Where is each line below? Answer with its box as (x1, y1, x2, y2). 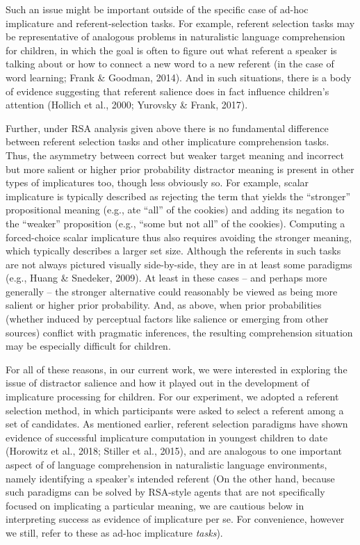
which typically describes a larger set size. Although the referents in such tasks (6, 243, 341, 258)
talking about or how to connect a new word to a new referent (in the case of (6, 56, 334, 71)
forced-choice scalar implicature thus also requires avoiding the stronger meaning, (6, 229, 352, 244)
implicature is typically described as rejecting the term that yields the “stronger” (6, 188, 351, 203)
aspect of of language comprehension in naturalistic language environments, (6, 457, 327, 471)
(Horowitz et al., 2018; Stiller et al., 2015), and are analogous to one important (6, 444, 343, 458)
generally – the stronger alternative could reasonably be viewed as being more (6, 284, 338, 298)
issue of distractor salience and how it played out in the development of (6, 375, 310, 390)
